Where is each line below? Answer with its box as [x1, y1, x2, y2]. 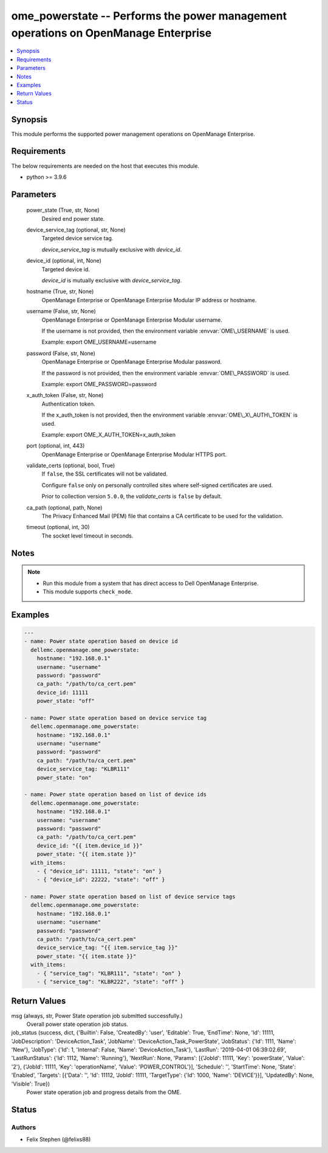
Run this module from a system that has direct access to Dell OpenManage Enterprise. [43, 580, 259, 587]
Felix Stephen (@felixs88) [26, 1136, 91, 1143]
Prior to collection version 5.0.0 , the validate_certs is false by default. [41, 493, 222, 500]
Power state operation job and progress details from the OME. [26, 1089, 182, 1096]
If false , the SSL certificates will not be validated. [41, 470, 168, 477]
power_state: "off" [36, 698, 95, 705]
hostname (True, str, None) [26, 288, 94, 295]
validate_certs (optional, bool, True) [26, 462, 115, 469]
